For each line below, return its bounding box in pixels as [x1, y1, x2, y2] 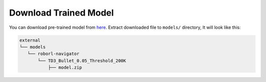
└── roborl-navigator [27, 51, 80, 57]
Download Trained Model [9, 7, 114, 18]
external [19, 37, 41, 43]
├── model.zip [48, 65, 82, 70]
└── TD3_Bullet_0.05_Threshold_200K [37, 58, 127, 63]
